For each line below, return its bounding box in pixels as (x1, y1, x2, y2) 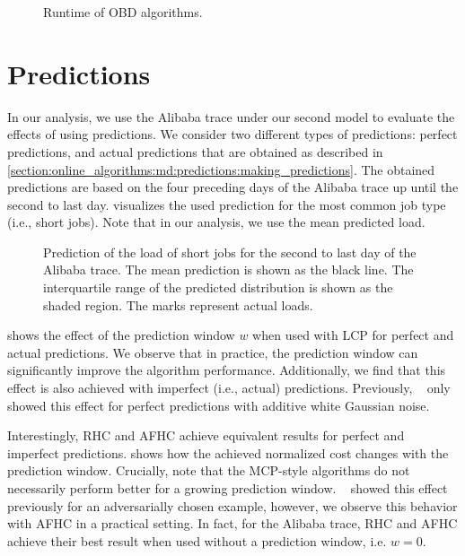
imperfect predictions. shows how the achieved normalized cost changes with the (7, 443, 449, 462)
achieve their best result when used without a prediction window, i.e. (7, 531, 387, 550)
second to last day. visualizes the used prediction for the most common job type (7, 195, 446, 213)
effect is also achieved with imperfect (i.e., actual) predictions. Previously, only (7, 378, 451, 397)
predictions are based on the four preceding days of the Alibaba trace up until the (7, 178, 459, 196)
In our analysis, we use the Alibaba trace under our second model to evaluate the (7, 107, 455, 126)
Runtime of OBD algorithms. (43, 3, 203, 21)
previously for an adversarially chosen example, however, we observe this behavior (7, 496, 458, 515)
